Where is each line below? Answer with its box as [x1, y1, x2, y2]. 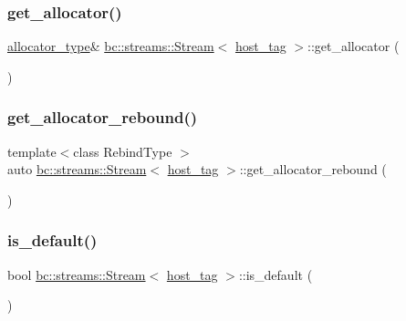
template [7, 141, 57, 160]
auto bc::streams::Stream [7, 160, 147, 179]
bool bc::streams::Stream [7, 264, 146, 284]
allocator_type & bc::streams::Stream [7, 36, 214, 56]
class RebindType [73, 141, 172, 160]
